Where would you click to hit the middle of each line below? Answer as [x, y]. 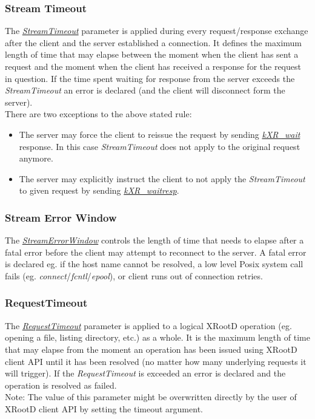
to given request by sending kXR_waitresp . [99, 190]
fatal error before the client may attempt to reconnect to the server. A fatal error [156, 252]
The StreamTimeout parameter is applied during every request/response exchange [157, 31]
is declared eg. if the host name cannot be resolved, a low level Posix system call [154, 264]
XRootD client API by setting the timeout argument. [104, 408]
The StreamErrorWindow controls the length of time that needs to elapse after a [154, 240]
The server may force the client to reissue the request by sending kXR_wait [160, 134]
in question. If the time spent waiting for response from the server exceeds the [150, 78]
